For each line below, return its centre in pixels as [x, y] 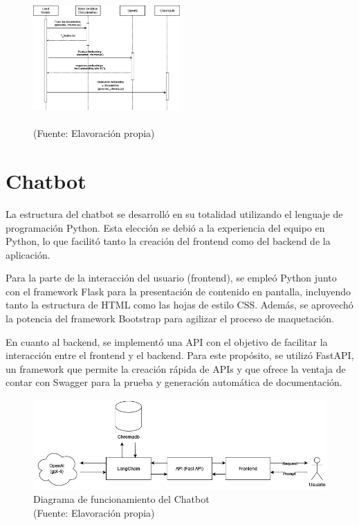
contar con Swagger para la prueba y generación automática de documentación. [174, 382]
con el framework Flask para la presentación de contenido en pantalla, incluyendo [178, 291]
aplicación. [28, 254]
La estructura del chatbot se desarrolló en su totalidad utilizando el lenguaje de [174, 213]
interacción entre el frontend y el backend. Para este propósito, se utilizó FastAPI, [180, 355]
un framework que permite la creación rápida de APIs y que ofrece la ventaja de [176, 368]
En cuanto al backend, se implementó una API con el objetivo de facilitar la [167, 341]
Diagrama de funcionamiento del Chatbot [121, 499]
